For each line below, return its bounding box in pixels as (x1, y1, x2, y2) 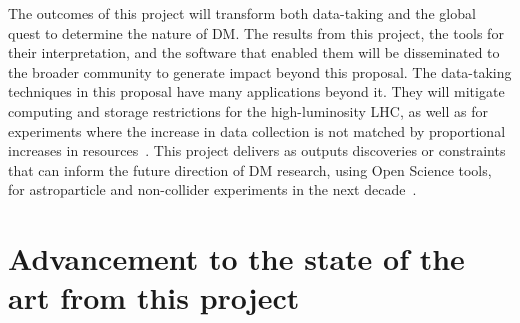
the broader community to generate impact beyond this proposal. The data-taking (8, 61, 512, 82)
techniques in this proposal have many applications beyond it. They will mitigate (8, 81, 505, 102)
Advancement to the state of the (8, 238, 465, 279)
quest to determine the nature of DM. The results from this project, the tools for (8, 22, 504, 43)
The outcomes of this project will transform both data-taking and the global (8, 3, 476, 23)
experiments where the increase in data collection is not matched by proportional (8, 120, 506, 141)
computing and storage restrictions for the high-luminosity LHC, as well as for (8, 100, 488, 121)
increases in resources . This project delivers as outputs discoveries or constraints (8, 140, 506, 161)
